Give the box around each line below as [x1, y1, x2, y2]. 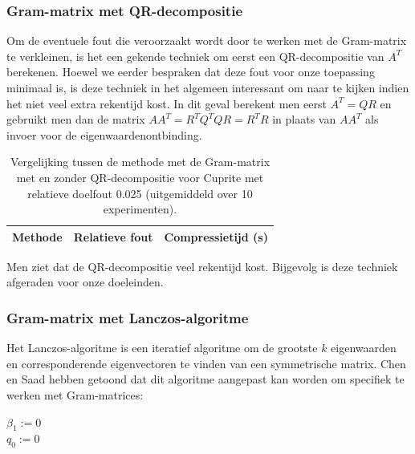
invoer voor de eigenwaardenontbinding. [6, 126, 202, 143]
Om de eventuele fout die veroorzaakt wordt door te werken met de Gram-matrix [6, 32, 407, 49]
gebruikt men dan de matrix [6, 111, 145, 128]
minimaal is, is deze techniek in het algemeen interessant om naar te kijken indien [6, 79, 409, 95]
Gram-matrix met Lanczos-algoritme [6, 307, 249, 327]
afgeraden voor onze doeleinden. [6, 274, 164, 290]
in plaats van [272, 111, 336, 128]
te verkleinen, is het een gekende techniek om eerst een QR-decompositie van [6, 47, 384, 64]
